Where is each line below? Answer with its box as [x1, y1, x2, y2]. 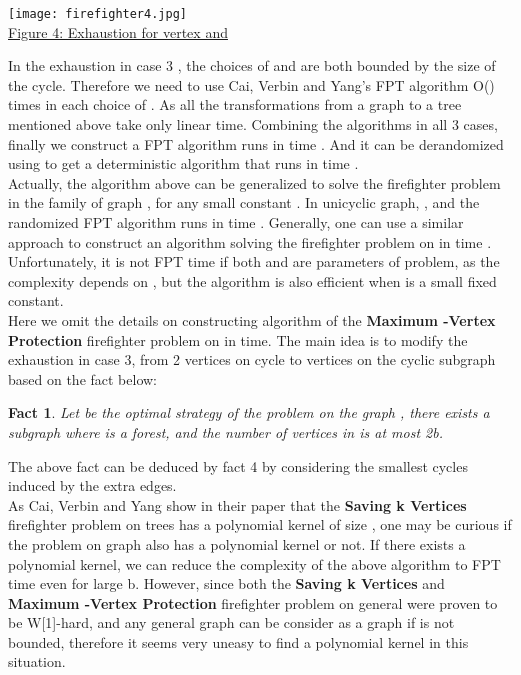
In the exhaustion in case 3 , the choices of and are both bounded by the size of [8, 55, 496, 76]
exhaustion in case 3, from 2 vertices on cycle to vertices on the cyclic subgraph [8, 349, 496, 370]
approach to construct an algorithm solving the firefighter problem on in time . [8, 231, 492, 252]
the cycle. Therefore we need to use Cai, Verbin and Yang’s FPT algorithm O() [8, 74, 495, 95]
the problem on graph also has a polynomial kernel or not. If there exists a [8, 533, 466, 554]
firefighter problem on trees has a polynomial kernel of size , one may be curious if [8, 514, 512, 535]
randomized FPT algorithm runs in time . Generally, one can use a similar [8, 212, 464, 232]
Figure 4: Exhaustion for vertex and [8, 21, 228, 42]
